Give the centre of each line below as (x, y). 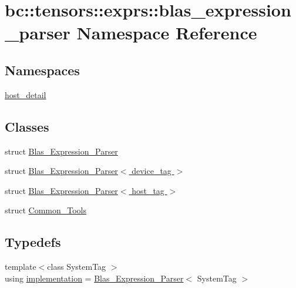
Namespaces (42, 70)
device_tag (152, 171)
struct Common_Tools (46, 210)
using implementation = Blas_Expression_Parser (94, 278)
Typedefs (33, 242)
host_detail (26, 94)
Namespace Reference (167, 33)
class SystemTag (77, 267)
